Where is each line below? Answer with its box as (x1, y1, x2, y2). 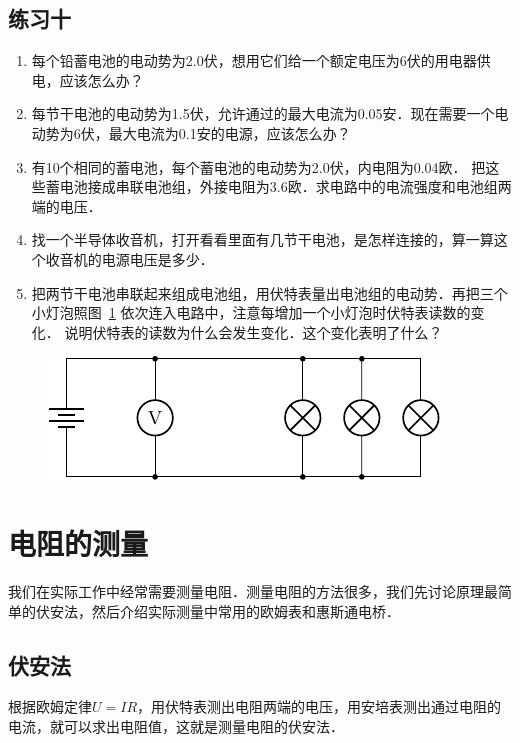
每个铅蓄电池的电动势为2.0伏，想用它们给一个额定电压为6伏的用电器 (31, 50, 477, 71)
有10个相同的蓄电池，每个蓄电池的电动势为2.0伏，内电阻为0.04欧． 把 (31, 156, 486, 177)
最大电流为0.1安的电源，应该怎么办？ (108, 122, 351, 143)
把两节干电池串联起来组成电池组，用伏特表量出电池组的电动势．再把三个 (31, 282, 508, 303)
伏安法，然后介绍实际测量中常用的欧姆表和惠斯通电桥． (35, 600, 400, 621)
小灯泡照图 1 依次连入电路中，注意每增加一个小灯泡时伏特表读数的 (31, 302, 471, 323)
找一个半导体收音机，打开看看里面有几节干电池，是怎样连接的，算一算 (31, 229, 494, 250)
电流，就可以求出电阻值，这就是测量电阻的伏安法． (8, 716, 344, 737)
